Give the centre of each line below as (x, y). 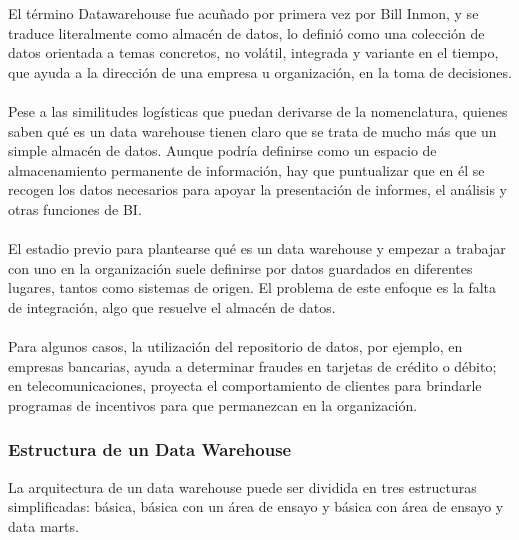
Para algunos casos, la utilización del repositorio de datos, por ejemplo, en (235, 346)
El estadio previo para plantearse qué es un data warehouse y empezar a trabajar (257, 248)
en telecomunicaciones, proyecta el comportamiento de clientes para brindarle (245, 385)
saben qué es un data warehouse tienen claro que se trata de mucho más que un (252, 130)
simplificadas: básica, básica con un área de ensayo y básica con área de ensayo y (256, 506)
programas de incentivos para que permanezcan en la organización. (213, 404)
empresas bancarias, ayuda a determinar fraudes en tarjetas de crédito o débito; (252, 365)
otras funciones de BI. (75, 208)
